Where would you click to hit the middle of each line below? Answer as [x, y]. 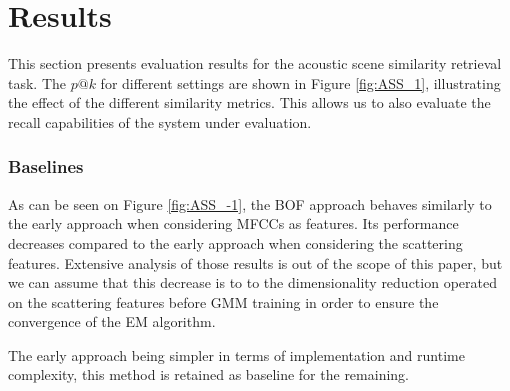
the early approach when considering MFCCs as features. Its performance [233, 223]
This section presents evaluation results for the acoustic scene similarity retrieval [255, 63]
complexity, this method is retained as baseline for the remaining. [208, 374]
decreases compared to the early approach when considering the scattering [235, 242]
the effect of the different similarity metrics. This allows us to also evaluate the [249, 102]
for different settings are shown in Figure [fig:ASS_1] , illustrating [300, 82]
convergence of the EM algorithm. [112, 321]
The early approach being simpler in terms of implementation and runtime [236, 354]
